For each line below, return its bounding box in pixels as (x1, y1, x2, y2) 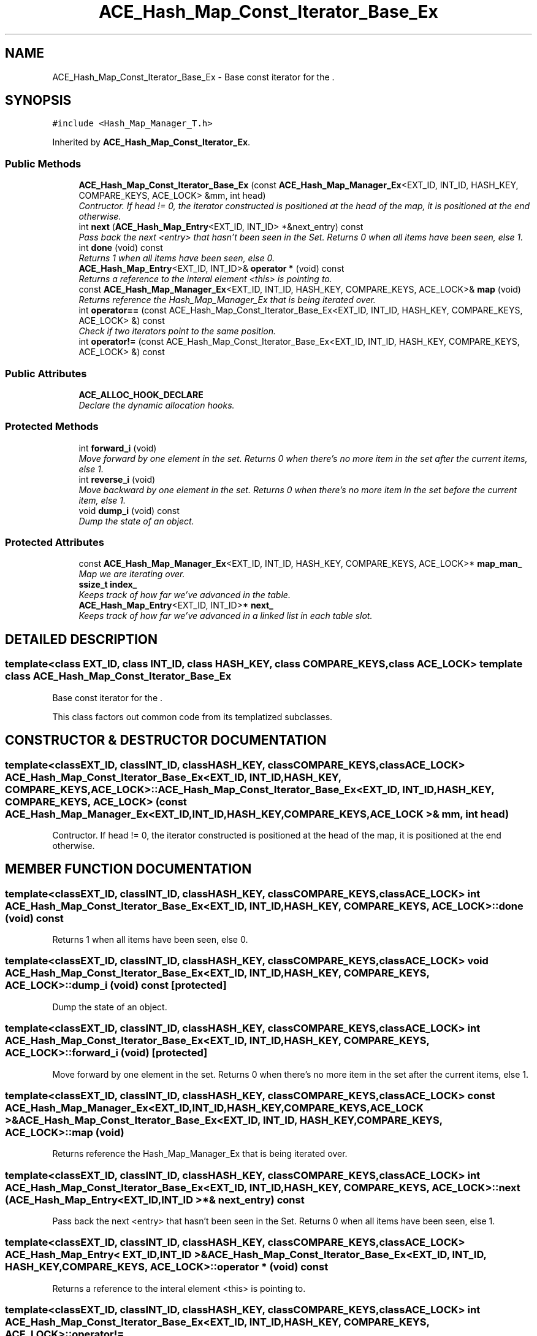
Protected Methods (5, 420, 99, 433)
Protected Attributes (5, 536, 104, 549)
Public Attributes (5, 367, 87, 380)
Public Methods (5, 157, 82, 170)
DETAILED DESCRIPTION (5, 631, 158, 647)
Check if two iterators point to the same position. (78, 326, 276, 337)
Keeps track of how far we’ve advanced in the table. (78, 589, 291, 601)
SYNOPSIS (5, 93, 72, 109)
